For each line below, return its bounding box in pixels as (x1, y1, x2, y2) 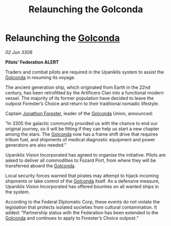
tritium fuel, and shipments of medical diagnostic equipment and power (5, 136, 156, 142)
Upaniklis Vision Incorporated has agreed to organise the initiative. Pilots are (5, 152, 166, 158)
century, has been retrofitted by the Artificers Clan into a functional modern (5, 89, 164, 95)
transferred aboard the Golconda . (5, 162, 76, 169)
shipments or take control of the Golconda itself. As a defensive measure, (5, 178, 160, 184)
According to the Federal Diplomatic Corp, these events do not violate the (5, 198, 160, 205)
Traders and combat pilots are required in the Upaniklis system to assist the (5, 69, 164, 75)
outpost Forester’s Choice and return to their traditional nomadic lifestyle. (5, 101, 159, 107)
